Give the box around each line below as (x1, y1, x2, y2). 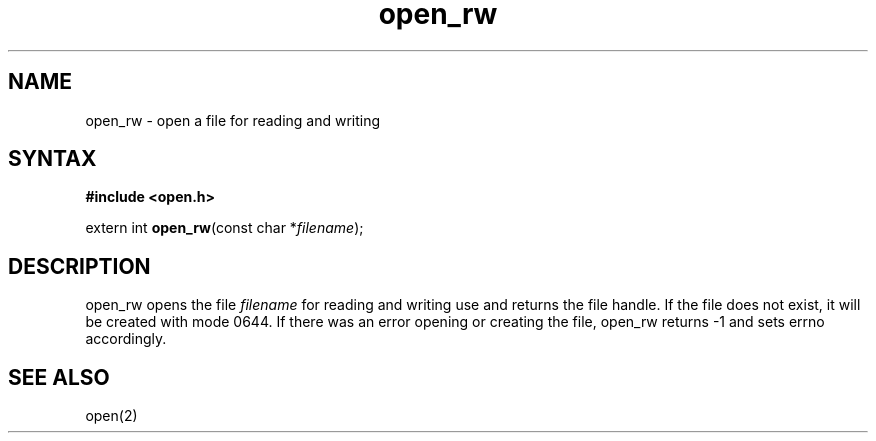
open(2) (85, 407, 138, 425)
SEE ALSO (8, 364, 110, 390)
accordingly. (85, 330, 167, 348)
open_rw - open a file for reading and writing (85, 111, 381, 129)
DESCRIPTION (8, 253, 151, 279)
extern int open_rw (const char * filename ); (85, 219, 364, 237)
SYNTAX (8, 146, 97, 172)
